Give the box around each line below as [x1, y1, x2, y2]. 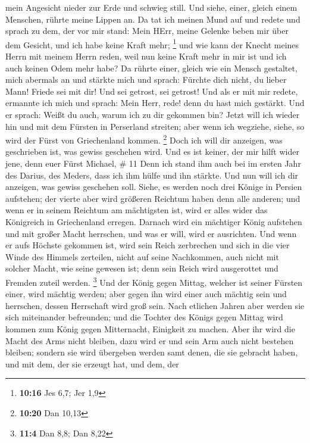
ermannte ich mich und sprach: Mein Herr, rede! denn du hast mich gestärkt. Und [5, 96, 305, 109]
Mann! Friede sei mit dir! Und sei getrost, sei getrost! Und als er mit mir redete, [5, 85, 298, 97]
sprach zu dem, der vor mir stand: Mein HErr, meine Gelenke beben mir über [5, 24, 289, 37]
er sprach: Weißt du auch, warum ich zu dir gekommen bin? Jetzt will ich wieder [5, 108, 300, 120]
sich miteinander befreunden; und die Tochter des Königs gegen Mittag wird [5, 311, 283, 323]
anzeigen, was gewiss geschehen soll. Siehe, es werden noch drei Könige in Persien [5, 180, 302, 193]
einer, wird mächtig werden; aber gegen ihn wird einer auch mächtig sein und [5, 288, 287, 300]
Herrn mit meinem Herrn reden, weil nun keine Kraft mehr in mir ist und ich [5, 50, 287, 63]
